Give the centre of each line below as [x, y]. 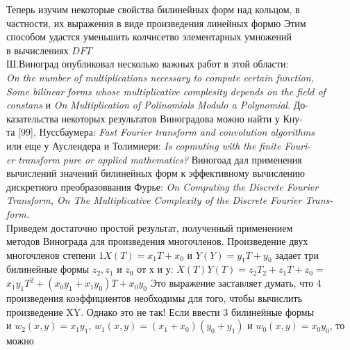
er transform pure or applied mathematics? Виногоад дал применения [154, 159]
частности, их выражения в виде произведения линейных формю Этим [156, 23]
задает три [297, 254]
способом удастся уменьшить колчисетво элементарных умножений [149, 37]
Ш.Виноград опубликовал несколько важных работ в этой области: [148, 64]
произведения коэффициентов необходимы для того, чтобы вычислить [155, 298]
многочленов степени [51, 254]
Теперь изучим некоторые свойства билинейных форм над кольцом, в [153, 9]
